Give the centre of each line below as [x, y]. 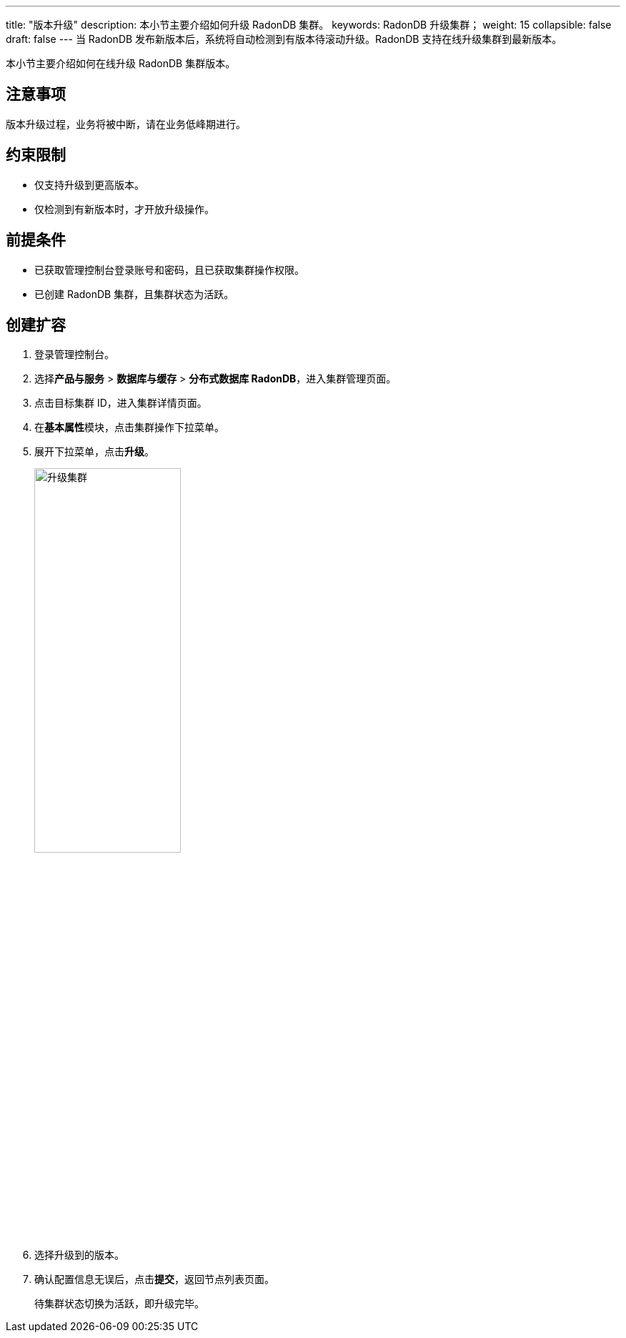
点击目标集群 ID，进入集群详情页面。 [121, 403]
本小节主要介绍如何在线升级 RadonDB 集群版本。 [121, 63]
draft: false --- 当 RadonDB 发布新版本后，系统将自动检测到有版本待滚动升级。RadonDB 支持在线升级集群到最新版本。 [284, 39]
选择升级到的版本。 [79, 1255]
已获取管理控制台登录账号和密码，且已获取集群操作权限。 [169, 269]
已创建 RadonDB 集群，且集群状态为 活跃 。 [134, 294]
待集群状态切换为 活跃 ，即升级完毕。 [119, 1304]
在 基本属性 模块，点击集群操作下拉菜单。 [129, 427]
